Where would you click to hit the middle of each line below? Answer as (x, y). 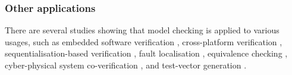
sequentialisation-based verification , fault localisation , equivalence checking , (146, 53)
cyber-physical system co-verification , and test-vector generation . (126, 65)
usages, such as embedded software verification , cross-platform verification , (144, 41)
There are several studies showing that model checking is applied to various (142, 30)
